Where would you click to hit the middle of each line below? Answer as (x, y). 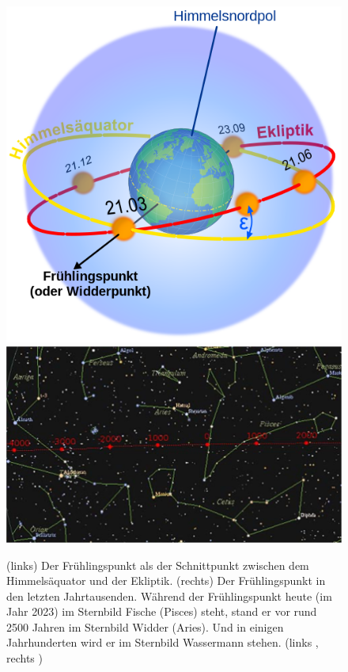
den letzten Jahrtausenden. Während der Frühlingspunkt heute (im (169, 596)
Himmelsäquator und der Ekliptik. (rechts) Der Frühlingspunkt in (166, 580)
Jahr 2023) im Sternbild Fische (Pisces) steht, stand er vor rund (162, 611)
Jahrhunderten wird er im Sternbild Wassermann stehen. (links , (163, 642)
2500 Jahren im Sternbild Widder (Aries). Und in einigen (145, 626)
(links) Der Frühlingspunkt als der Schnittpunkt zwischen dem (158, 565)
